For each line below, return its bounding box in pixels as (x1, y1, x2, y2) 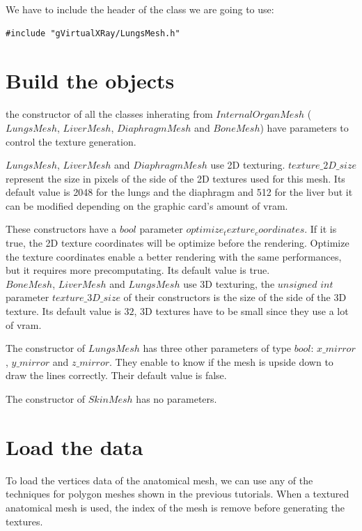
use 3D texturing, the (183, 276, 275, 291)
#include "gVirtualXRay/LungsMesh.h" (6, 28, 180, 38)
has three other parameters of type (143, 341, 292, 355)
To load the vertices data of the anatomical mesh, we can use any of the (6, 472, 313, 487)
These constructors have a (6, 222, 117, 236)
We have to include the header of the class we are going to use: (6, 2, 274, 16)
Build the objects (6, 66, 175, 95)
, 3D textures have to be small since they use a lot (134, 304, 349, 318)
